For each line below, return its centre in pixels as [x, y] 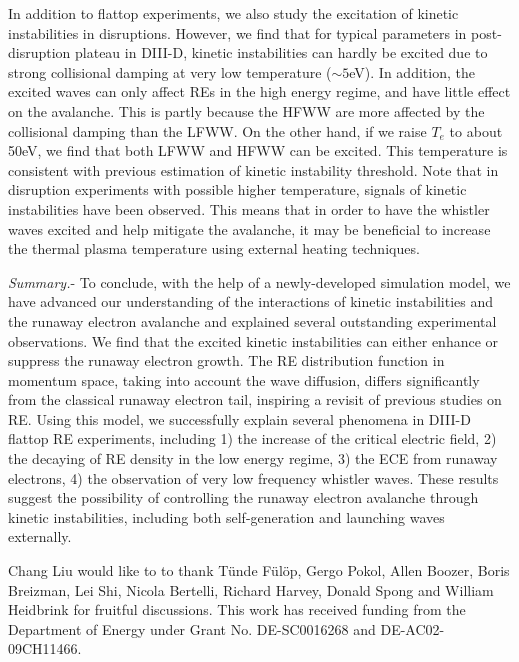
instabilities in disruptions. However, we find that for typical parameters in [237, 32]
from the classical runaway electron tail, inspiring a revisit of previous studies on [255, 399]
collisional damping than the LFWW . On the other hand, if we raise [217, 130]
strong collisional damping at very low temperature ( [170, 71]
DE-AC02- [412, 628]
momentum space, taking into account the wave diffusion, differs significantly [244, 379]
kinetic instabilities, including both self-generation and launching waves [226, 516]
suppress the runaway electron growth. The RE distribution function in [226, 360]
